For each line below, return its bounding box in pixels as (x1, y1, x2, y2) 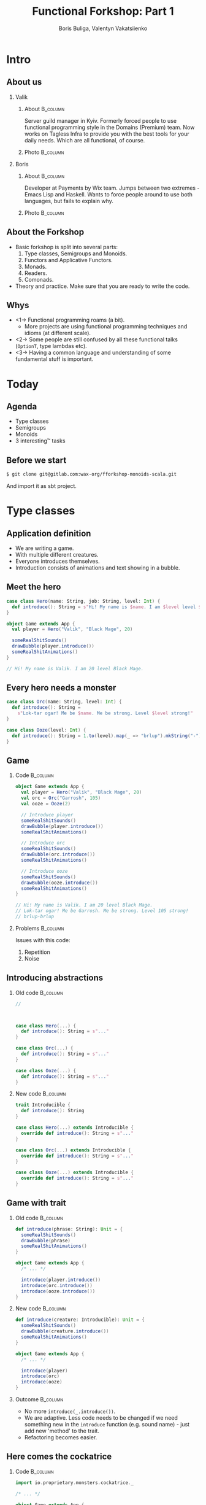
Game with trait (6, 1198, 66, 1209)
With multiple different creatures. (15, 551, 99, 559)
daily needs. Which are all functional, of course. (24, 136, 145, 144)
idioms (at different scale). (24, 330, 91, 337)
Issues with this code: (15, 936, 71, 943)
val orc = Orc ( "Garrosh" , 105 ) (21, 795, 101, 802)
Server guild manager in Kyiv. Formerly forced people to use (24, 117, 177, 124)
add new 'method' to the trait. (24, 1427, 100, 1434)
